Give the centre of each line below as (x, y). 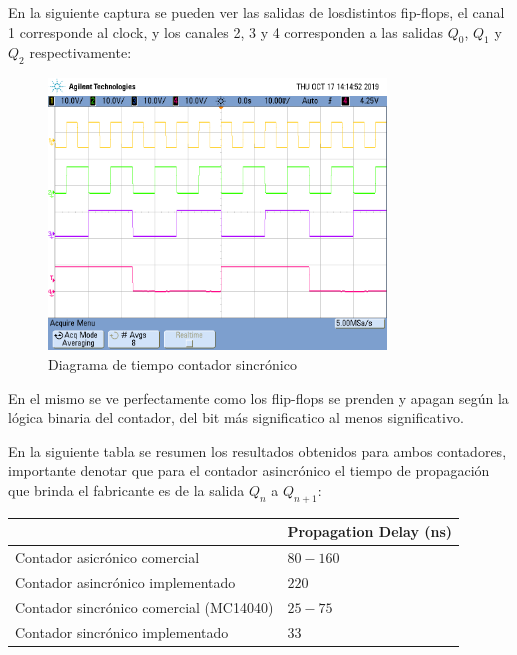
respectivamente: (80, 52)
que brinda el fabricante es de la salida (126, 490)
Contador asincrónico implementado (125, 582)
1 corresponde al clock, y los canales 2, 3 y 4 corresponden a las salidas (226, 31)
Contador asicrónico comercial (107, 557)
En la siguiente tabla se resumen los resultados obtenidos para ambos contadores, (257, 450)
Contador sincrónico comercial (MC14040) (144, 606)
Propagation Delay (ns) (370, 531)
